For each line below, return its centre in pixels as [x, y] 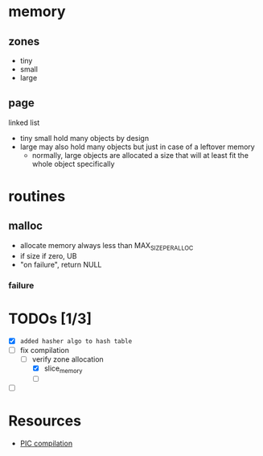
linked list [24, 122]
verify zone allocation [68, 359]
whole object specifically [73, 164]
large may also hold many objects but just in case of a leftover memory [137, 147]
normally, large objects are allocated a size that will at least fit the [140, 155]
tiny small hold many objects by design [84, 138]
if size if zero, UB [48, 255]
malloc [25, 226]
